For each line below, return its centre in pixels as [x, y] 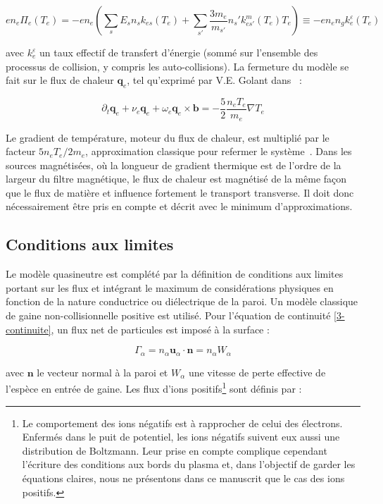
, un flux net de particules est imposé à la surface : [160, 329]
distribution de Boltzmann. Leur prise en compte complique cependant [175, 450]
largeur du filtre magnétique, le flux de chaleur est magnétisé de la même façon [176, 179]
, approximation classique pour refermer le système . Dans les [219, 151]
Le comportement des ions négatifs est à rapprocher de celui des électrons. [182, 423]
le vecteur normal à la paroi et [102, 372]
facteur [21, 151]
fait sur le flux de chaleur [60, 80]
